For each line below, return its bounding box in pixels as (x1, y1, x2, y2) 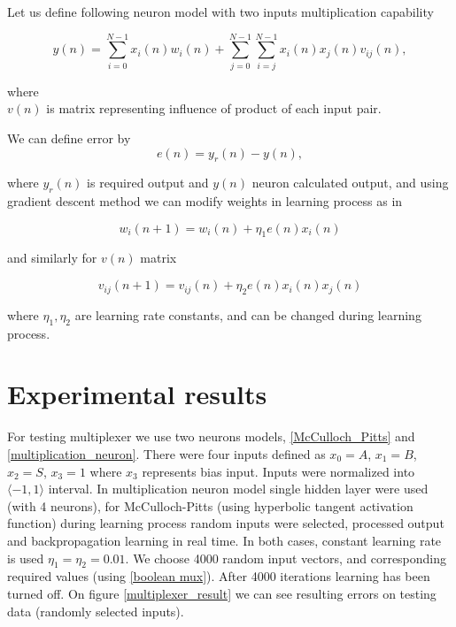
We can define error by (7, 128, 131, 147)
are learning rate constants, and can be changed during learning (74, 305, 421, 324)
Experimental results (7, 376, 267, 412)
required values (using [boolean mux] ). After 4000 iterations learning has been (7, 567, 430, 585)
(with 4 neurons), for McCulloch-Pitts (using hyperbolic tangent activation (7, 496, 413, 515)
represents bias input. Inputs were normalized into (142, 462, 415, 480)
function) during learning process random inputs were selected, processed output (7, 514, 444, 532)
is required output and (87, 173, 209, 192)
